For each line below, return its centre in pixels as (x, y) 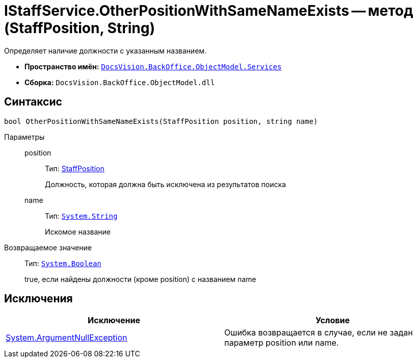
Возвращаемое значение (48, 247)
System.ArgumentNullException (67, 338)
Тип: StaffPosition (75, 168)
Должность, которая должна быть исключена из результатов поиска (165, 184)
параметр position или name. (282, 343)
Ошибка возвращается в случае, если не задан (319, 333)
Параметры (24, 137)
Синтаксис (33, 102)
